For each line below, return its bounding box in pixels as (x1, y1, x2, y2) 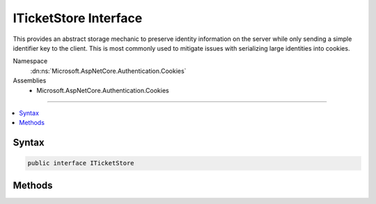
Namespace (13, 57, 48, 65)
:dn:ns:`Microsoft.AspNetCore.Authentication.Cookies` (30, 67, 187, 75)
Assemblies (13, 76, 47, 85)
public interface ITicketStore (27, 160, 135, 167)
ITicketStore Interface (13, 10, 143, 26)
